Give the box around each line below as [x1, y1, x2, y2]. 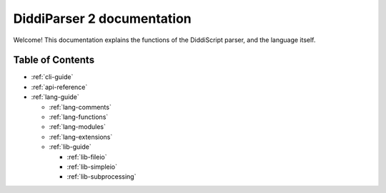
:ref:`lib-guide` [49, 142, 92, 151]
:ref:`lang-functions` [49, 113, 109, 121]
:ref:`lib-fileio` [66, 152, 107, 161]
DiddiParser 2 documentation [13, 11, 192, 26]
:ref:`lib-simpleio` [66, 162, 118, 171]
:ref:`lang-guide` [31, 93, 80, 101]
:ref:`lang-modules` [49, 122, 107, 131]
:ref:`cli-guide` [31, 73, 74, 81]
